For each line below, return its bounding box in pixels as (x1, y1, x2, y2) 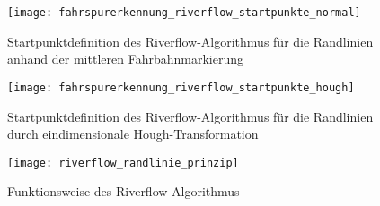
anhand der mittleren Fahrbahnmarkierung (7, 49, 243, 68)
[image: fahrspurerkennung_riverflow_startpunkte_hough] (7, 81, 355, 94)
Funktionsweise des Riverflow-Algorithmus (7, 182, 240, 201)
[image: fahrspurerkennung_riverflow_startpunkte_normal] (7, 6, 361, 19)
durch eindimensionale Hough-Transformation (7, 124, 259, 143)
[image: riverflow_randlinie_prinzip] (7, 156, 239, 169)
